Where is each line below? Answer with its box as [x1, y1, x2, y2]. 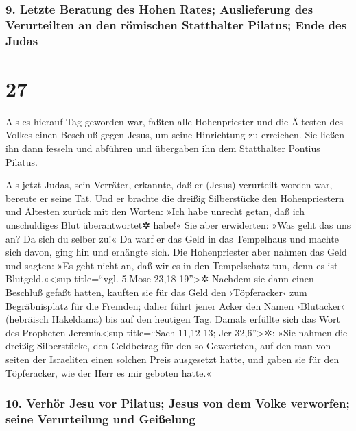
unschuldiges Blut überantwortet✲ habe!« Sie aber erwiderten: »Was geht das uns [5, 217, 351, 232]
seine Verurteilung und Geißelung [5, 410, 195, 427]
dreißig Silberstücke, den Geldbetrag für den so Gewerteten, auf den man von [5, 338, 331, 353]
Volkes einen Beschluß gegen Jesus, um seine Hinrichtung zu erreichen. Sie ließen [5, 127, 344, 142]
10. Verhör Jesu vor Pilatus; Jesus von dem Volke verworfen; [5, 395, 350, 412]
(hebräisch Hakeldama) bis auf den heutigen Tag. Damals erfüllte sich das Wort [5, 312, 340, 326]
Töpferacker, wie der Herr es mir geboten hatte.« [5, 365, 212, 380]
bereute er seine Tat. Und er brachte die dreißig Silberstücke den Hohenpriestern [5, 190, 344, 205]
